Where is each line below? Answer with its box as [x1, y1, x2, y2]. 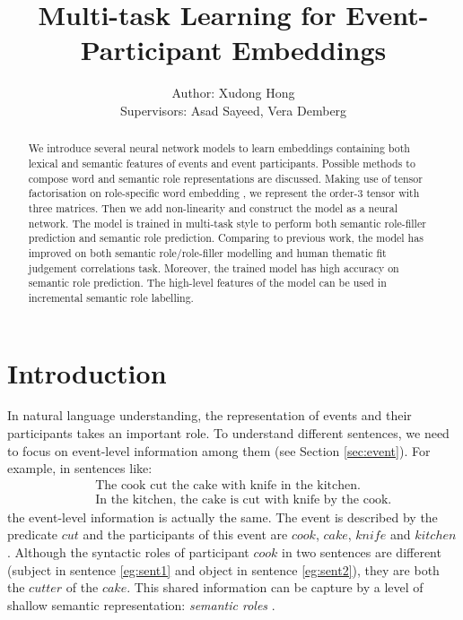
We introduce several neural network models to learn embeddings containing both [28, 141, 410, 156]
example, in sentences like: [7, 459, 153, 478]
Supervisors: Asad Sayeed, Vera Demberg [119, 100, 347, 119]
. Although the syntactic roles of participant [7, 543, 249, 562]
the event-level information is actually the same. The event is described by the [7, 507, 438, 526]
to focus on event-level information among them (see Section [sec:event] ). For [7, 441, 431, 460]
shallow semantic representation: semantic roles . [7, 595, 275, 614]
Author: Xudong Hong [171, 83, 295, 102]
